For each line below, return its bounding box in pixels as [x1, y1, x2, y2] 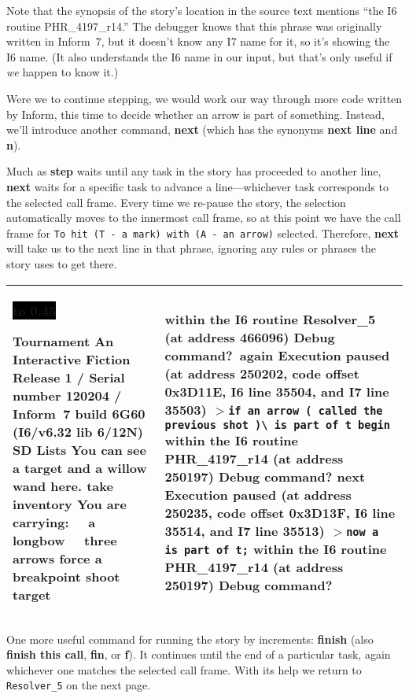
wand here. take [13, 476, 113, 495]
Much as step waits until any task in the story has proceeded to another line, [6, 163, 381, 179]
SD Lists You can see [13, 440, 146, 459]
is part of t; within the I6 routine [164, 540, 387, 559]
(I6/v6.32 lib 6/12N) [13, 422, 143, 441]
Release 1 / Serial [13, 367, 125, 386]
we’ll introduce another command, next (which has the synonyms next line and [6, 121, 398, 138]
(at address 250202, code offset [164, 364, 359, 383]
